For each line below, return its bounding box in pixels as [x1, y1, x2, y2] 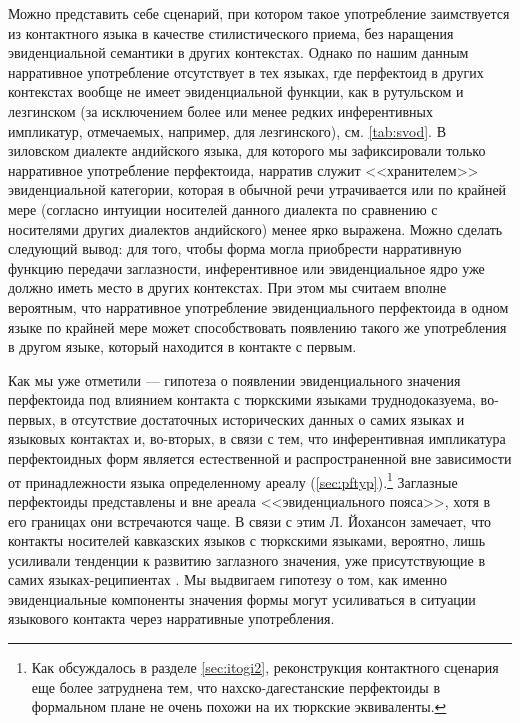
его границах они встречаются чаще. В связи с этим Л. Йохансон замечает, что [8, 510, 492, 531]
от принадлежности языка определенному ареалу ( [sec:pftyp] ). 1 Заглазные [8, 468, 458, 492]
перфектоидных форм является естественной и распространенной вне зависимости [8, 448, 512, 469]
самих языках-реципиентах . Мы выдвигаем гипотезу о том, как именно [8, 569, 448, 590]
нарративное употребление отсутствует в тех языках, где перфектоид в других [8, 61, 484, 82]
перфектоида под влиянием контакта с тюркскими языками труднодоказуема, [8, 389, 476, 410]
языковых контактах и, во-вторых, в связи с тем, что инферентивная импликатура [8, 428, 506, 449]
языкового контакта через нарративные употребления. [8, 608, 335, 629]
